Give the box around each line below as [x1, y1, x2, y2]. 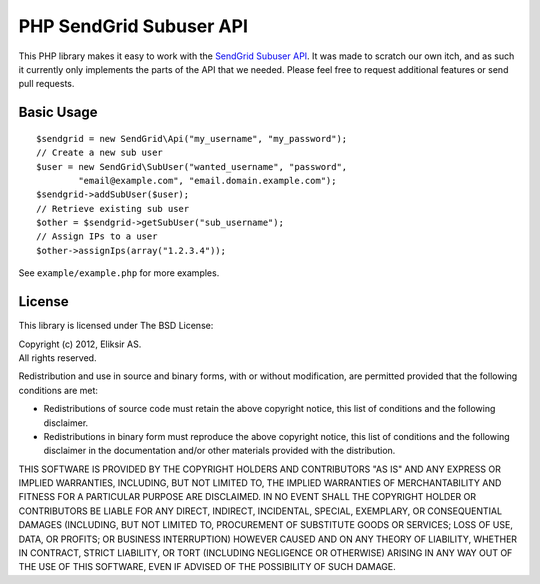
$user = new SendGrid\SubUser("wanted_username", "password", [36, 161, 348, 172]
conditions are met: [18, 384, 99, 396]
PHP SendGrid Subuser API [18, 15, 249, 37]
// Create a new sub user [36, 147, 164, 159]
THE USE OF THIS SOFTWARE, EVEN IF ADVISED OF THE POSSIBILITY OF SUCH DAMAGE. [18, 561, 397, 573]
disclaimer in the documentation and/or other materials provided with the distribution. [43, 445, 396, 457]
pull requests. [18, 78, 75, 90]
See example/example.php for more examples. [18, 267, 220, 279]
